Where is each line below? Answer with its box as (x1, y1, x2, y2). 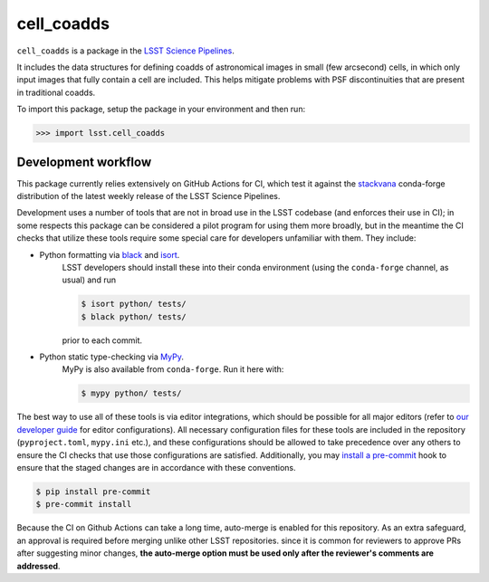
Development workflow (16, 154, 152, 169)
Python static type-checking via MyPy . (39, 351, 185, 362)
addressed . (16, 560, 61, 571)
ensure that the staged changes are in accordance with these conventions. (16, 463, 296, 472)
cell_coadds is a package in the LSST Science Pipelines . (16, 45, 235, 56)
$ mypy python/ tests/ (81, 388, 182, 398)
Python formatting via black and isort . (39, 249, 180, 260)
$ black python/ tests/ (81, 311, 187, 321)
